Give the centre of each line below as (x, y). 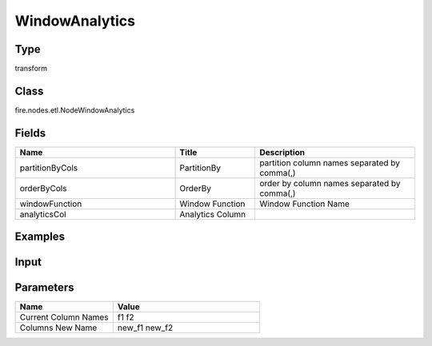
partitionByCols (49, 168)
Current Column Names (64, 317)
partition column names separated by (330, 162)
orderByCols (43, 188)
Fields (30, 133)
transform (31, 69)
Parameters (44, 288)
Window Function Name (304, 204)
